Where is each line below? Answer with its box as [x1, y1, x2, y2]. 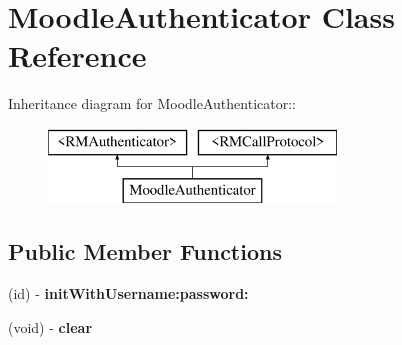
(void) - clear [8, 316, 93, 337]
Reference [8, 35, 147, 76]
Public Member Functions [8, 236, 282, 267]
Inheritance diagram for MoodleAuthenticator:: [8, 93, 296, 114]
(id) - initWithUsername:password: [8, 283, 249, 304]
